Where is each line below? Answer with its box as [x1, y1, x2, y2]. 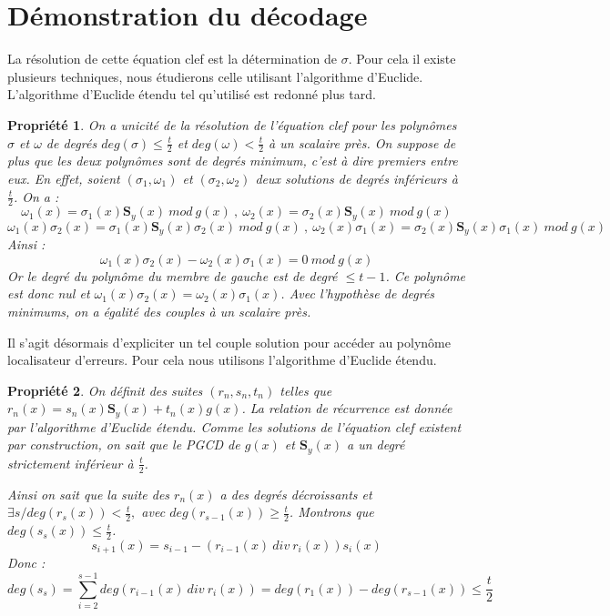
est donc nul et [7, 284, 90, 303]
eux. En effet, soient [7, 168, 120, 187]
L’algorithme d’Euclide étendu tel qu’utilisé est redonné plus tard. [7, 85, 376, 104]
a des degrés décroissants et [219, 484, 372, 503]
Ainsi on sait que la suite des [7, 484, 170, 503]
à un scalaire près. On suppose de [269, 133, 456, 152]
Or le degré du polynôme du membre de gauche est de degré [7, 266, 338, 285]
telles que [280, 380, 332, 399]
